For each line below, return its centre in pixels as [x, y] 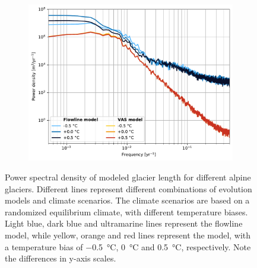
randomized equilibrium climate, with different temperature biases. [126, 212]
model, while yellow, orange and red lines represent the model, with [128, 235]
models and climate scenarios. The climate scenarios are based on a [127, 200]
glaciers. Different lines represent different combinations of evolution [128, 188]
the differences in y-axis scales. [61, 258]
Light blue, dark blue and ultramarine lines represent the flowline [124, 223]
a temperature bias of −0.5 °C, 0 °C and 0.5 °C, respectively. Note [128, 246]
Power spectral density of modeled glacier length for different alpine [128, 177]
